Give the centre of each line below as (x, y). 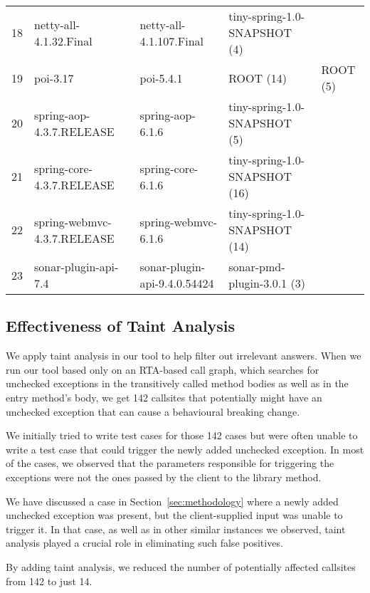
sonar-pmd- (257, 267)
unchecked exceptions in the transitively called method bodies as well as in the (177, 383)
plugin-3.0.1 (258, 283)
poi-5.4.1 (161, 78)
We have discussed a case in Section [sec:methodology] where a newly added (172, 501)
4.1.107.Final (172, 41)
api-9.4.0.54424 (177, 283)
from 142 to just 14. (49, 581)
